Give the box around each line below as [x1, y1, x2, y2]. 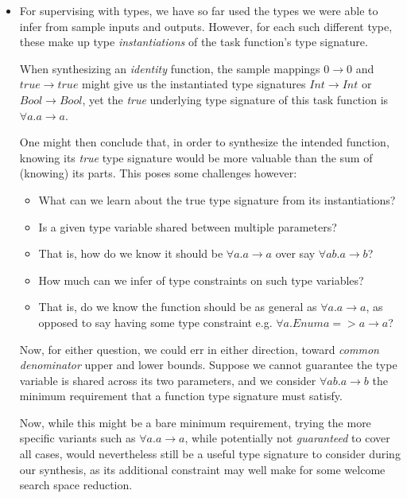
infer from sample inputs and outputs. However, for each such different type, [19, 18, 393, 34]
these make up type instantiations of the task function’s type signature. [19, 33, 368, 50]
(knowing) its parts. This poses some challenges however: [19, 165, 297, 181]
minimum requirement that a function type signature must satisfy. [19, 387, 343, 404]
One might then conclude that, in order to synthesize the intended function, [19, 134, 390, 150]
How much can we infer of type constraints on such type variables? [38, 271, 364, 288]
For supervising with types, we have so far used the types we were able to [19, 2, 378, 18]
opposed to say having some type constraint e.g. [38, 313, 273, 330]
